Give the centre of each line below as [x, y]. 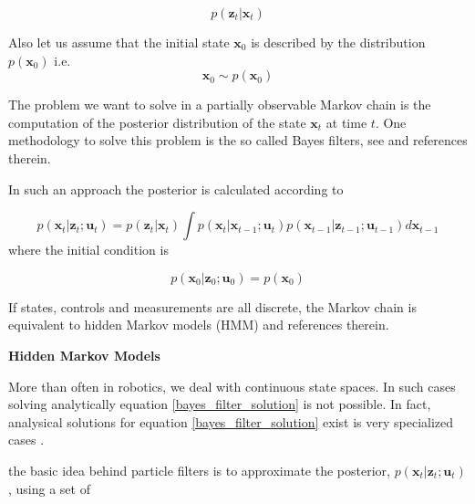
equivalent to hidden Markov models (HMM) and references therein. [199, 325]
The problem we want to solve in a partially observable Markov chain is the [220, 105]
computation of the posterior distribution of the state [157, 122]
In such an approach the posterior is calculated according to [176, 189]
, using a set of [49, 488]
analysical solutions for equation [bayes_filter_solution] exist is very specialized [231, 421]
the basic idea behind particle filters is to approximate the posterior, [199, 470]
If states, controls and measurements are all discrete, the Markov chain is [212, 306]
